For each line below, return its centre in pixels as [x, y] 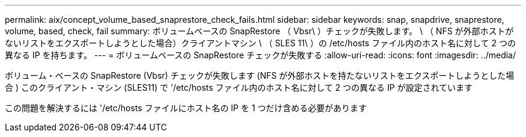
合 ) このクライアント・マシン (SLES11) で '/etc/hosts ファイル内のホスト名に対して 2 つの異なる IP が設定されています [239, 87]
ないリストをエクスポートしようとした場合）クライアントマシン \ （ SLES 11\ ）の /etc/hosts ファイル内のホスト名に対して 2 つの [260, 43]
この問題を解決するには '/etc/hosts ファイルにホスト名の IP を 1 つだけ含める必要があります [186, 108]
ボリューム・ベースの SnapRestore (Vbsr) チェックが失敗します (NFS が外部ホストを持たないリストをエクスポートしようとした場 [260, 75]
